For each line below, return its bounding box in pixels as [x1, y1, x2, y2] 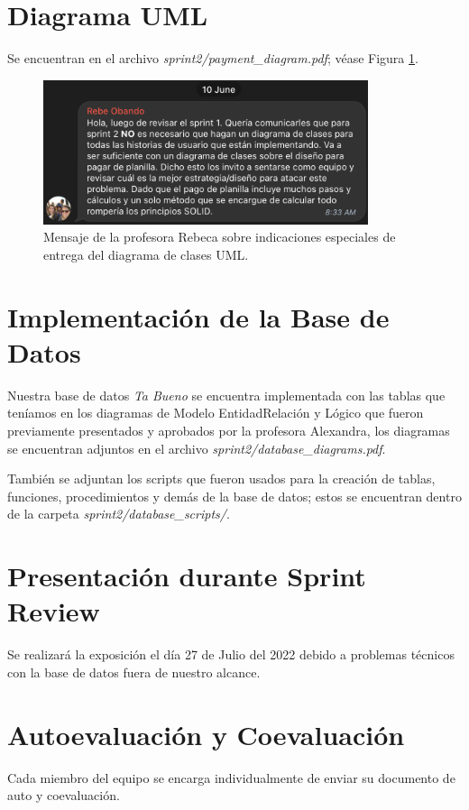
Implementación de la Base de [7, 298, 390, 335]
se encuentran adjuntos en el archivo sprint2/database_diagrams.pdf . [7, 438, 386, 457]
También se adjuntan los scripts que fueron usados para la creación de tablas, [7, 469, 436, 488]
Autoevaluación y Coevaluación [7, 715, 405, 752]
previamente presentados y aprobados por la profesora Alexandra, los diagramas [7, 420, 450, 439]
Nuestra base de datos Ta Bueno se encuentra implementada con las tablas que [7, 385, 446, 404]
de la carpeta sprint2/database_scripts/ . [7, 504, 230, 523]
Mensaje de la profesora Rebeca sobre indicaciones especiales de [43, 227, 396, 246]
